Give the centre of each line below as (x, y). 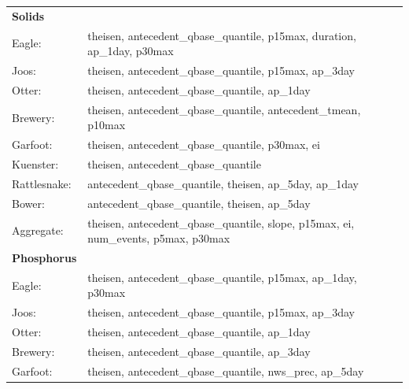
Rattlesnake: (42, 183)
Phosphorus (44, 257)
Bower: (28, 203)
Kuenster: (35, 164)
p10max (107, 125)
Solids (28, 15)
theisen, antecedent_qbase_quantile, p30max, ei (204, 144)
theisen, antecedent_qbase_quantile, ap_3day (199, 351)
